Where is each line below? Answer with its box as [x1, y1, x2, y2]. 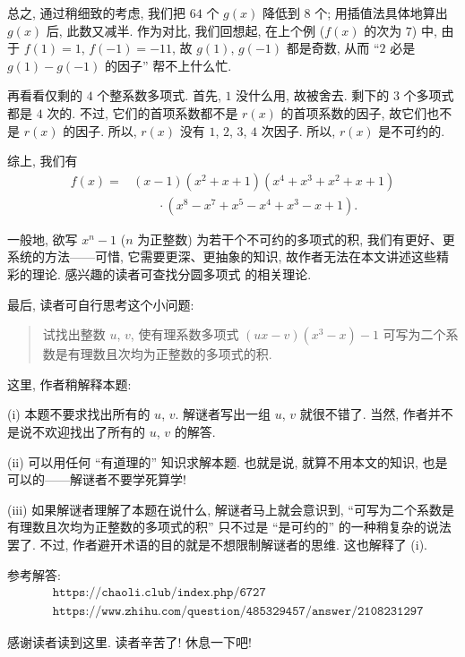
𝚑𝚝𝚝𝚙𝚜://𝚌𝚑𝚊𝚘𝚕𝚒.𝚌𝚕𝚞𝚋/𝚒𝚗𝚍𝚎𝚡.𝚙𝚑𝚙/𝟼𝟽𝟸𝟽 [52, 586, 266, 600]
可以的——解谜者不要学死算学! [7, 470, 186, 489]
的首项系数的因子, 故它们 [280, 103, 427, 122]
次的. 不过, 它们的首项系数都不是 [47, 103, 238, 122]
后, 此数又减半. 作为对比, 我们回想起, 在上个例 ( [46, 21, 325, 39]
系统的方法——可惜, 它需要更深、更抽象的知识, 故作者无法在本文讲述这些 [7, 247, 437, 266]
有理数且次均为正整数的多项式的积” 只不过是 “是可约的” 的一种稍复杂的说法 [7, 517, 452, 536]
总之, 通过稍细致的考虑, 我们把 [7, 4, 186, 21]
